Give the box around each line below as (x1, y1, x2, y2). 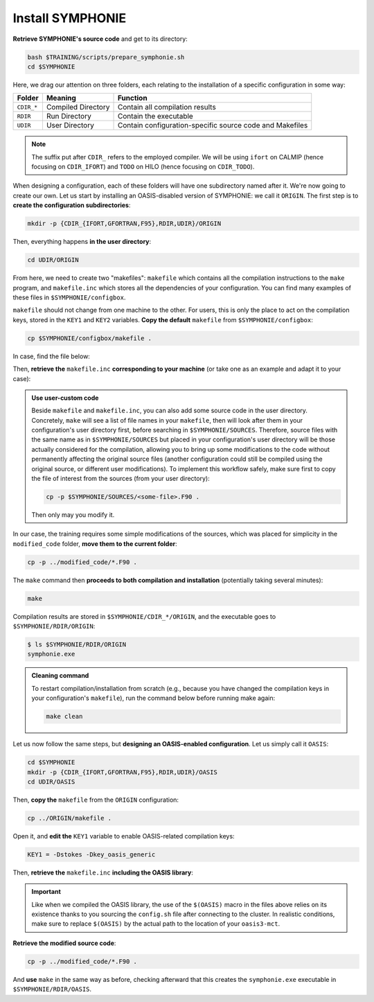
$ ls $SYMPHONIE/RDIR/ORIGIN (27, 641, 127, 649)
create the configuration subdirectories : (12, 201, 131, 209)
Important (31, 888, 62, 896)
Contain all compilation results (117, 103, 216, 112)
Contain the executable (117, 112, 193, 121)
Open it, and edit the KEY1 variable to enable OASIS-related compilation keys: (12, 832, 235, 840)
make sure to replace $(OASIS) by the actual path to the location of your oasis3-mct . (31, 920, 280, 928)
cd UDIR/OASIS (27, 777, 75, 786)
